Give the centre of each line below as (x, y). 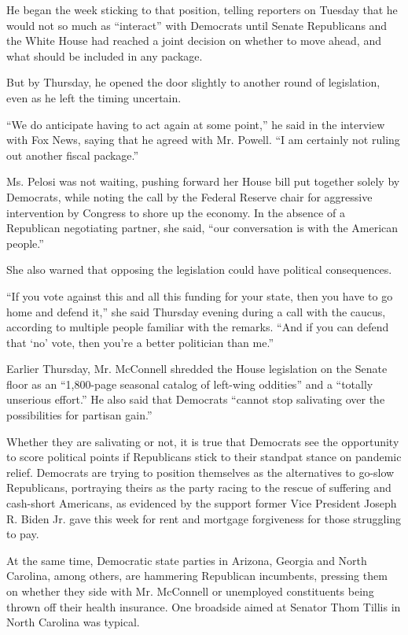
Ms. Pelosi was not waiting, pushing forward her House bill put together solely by (203, 181)
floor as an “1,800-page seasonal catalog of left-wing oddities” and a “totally (190, 384)
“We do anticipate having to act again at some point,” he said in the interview (196, 124)
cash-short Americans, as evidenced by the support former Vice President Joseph (202, 503)
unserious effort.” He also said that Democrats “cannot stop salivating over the (196, 399)
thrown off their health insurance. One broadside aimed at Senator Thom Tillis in (204, 606)
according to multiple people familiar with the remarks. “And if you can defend (198, 327)
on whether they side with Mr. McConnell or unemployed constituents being (190, 591)
